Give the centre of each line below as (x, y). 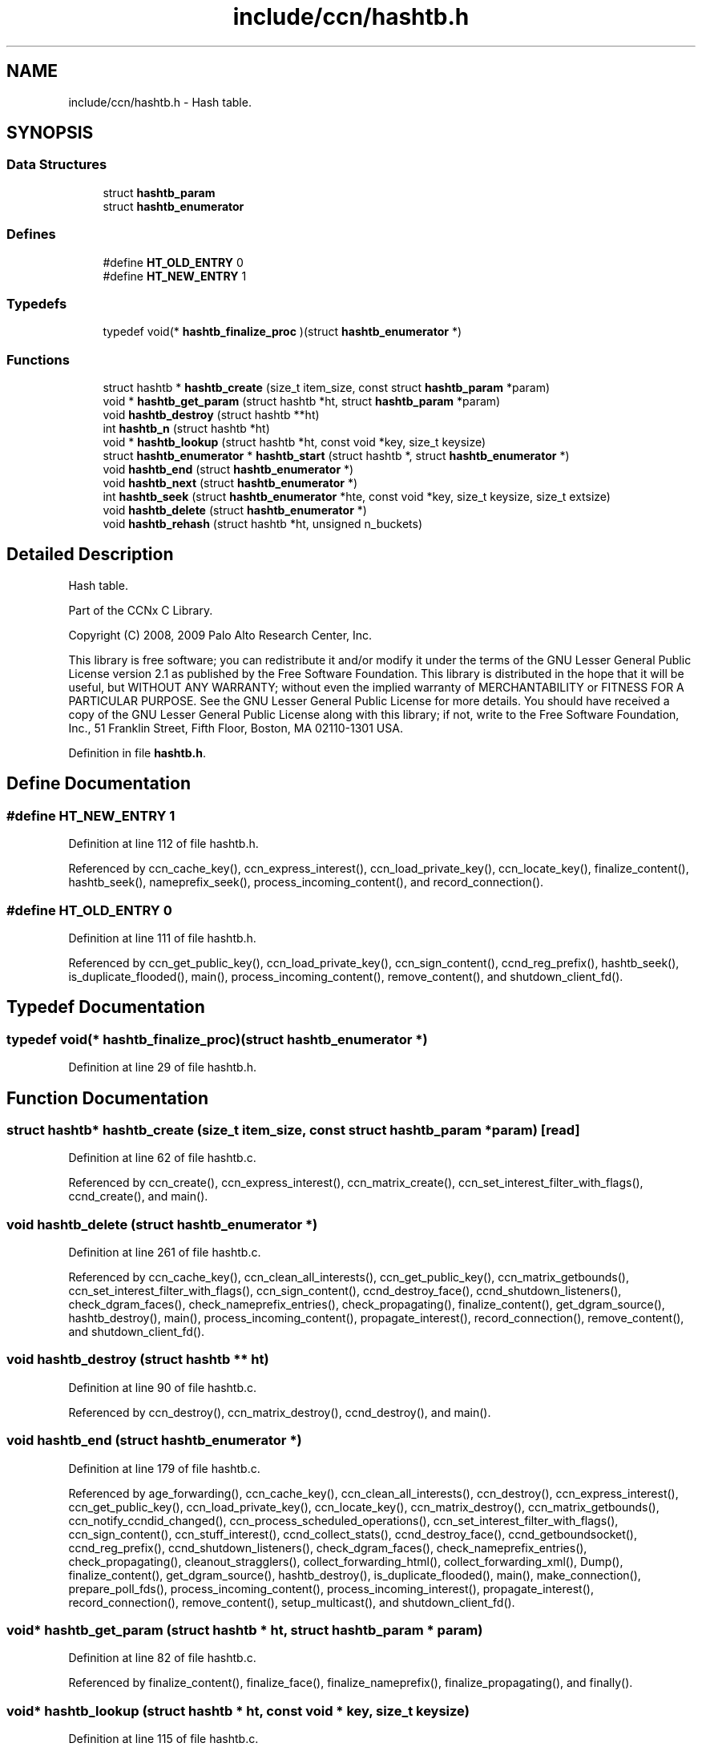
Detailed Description (90, 555)
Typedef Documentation (106, 1007)
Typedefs (37, 303)
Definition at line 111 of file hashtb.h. (162, 938)
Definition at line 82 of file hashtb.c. (162, 1658)
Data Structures (57, 165)
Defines (31, 234)
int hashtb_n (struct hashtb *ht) (186, 429)
